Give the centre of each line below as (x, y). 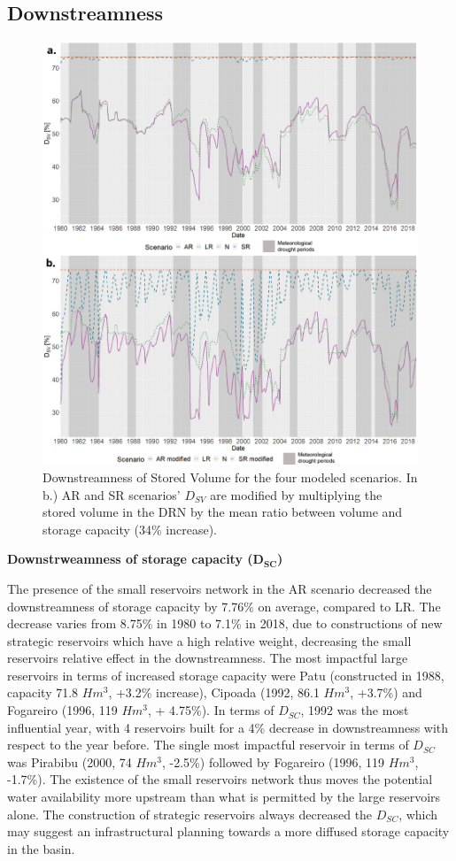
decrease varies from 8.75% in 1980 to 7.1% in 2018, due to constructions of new (225, 623)
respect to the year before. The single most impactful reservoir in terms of (208, 745)
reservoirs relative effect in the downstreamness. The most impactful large (208, 658)
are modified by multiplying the (296, 494)
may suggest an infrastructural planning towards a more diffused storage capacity (228, 831)
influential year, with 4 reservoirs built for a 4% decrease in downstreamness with (228, 727)
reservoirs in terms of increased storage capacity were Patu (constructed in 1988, (226, 675)
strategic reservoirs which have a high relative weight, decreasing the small (209, 640)
